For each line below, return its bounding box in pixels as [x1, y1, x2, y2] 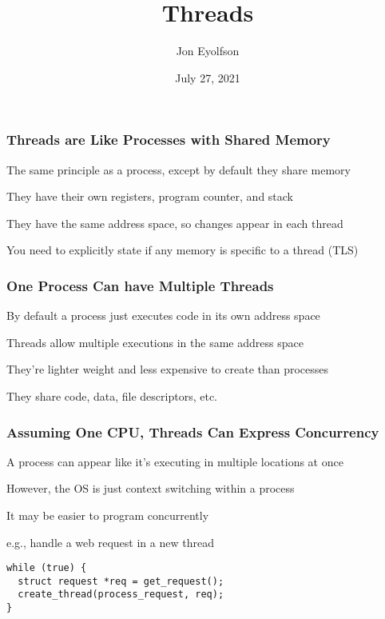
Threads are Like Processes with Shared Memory [6, 130, 331, 150]
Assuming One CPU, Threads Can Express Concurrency [6, 421, 379, 441]
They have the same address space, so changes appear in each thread [6, 214, 343, 231]
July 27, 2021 [175, 69, 240, 86]
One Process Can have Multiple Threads [6, 275, 274, 295]
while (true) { [6, 562, 87, 574]
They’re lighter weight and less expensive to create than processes [6, 361, 329, 377]
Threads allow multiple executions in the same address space [6, 333, 304, 350]
